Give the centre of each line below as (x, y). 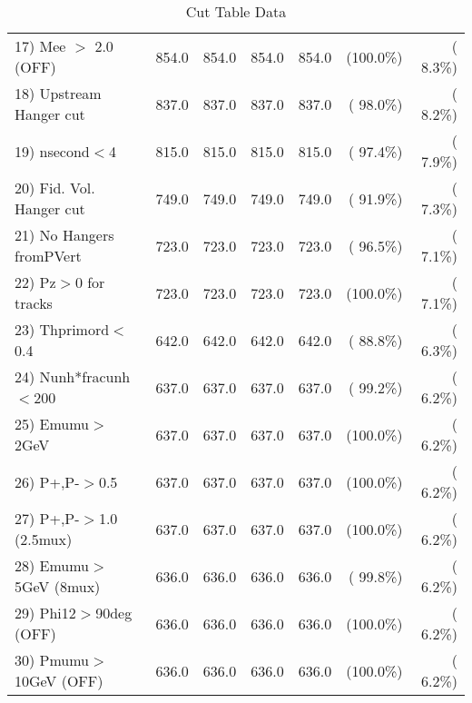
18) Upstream (58, 93)
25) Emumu (52, 424)
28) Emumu (52, 565)
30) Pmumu (52, 660)
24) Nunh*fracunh (73, 376)
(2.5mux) (44, 539)
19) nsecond (52, 151)
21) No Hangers (64, 235)
